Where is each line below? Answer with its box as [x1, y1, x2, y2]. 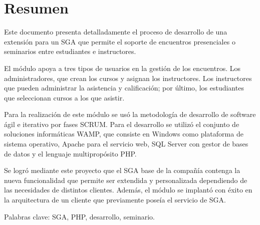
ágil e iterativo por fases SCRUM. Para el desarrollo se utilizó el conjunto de [4, 118, 239, 129]
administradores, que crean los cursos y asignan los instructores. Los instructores [4, 72, 252, 83]
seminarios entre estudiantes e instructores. [4, 46, 136, 56]
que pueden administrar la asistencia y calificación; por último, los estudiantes [4, 82, 244, 93]
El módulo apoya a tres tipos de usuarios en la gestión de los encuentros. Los [4, 62, 241, 73]
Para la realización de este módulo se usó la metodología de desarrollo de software [4, 109, 256, 119]
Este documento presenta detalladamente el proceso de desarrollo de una [4, 26, 227, 37]
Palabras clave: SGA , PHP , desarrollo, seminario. [4, 211, 155, 221]
